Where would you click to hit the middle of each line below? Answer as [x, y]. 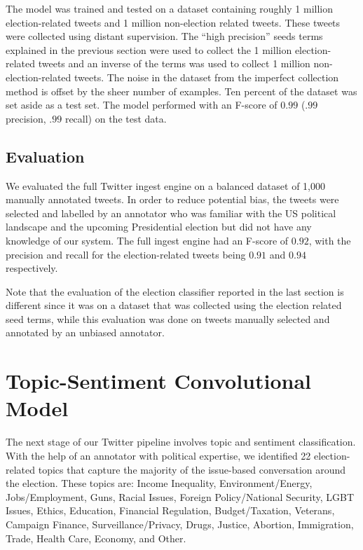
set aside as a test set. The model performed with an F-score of [142, 105]
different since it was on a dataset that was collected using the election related [174, 305]
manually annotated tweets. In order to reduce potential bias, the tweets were [172, 199]
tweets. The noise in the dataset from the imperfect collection [207, 77]
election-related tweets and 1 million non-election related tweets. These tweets [173, 22]
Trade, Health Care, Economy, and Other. [96, 538]
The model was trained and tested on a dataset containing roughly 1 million [169, 8]
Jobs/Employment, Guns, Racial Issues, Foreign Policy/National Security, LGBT [180, 496]
